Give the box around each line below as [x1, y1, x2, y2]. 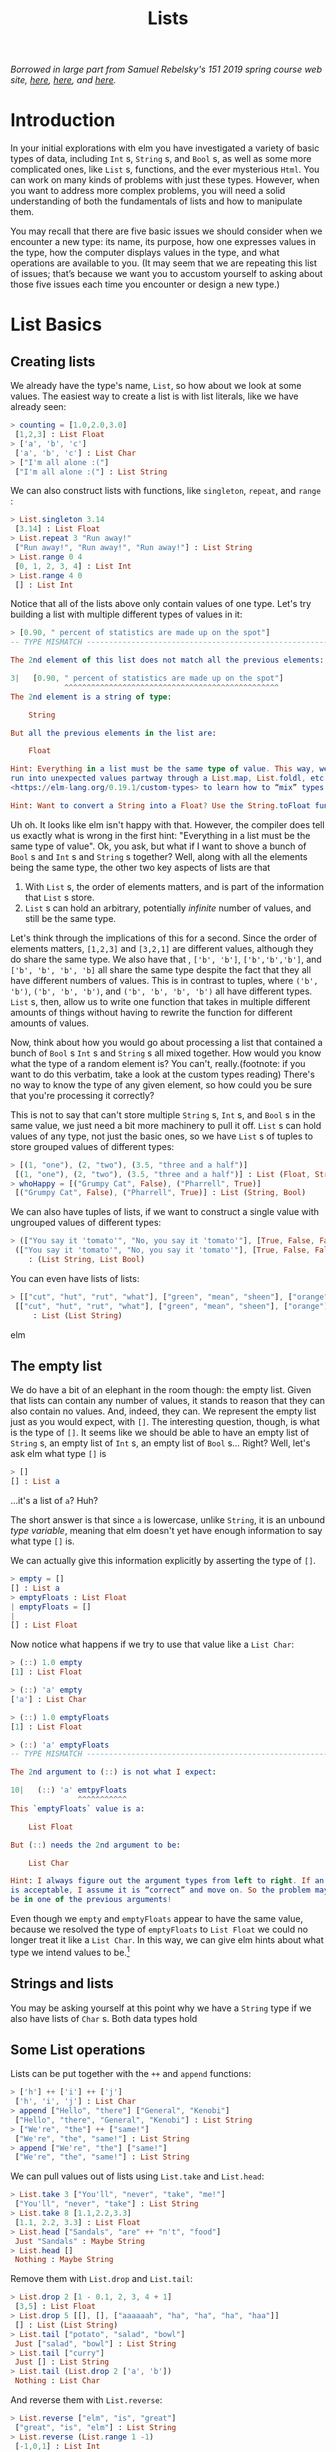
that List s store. [24, 891, 95, 903]
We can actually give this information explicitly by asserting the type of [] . [10, 1555, 317, 1567]
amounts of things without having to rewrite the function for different [10, 1006, 293, 1018]
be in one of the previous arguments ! [10, 1895, 172, 1905]
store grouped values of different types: [10, 1140, 175, 1152]
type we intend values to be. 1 [10, 1945, 130, 1958]
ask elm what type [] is [10, 1448, 107, 1460]
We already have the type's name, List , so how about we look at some [10, 380, 302, 392]
